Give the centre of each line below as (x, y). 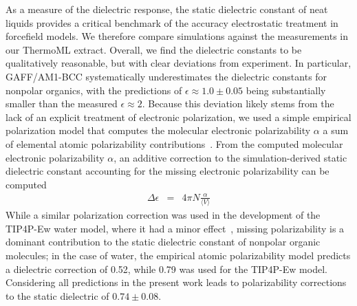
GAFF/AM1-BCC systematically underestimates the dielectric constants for (166, 76)
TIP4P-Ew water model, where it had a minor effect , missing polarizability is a (175, 228)
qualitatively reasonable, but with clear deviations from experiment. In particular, (178, 63)
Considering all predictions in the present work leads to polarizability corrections (176, 282)
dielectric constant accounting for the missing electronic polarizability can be (167, 171)
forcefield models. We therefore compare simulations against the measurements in (177, 36)
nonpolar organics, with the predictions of (94, 90)
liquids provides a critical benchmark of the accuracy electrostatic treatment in (172, 22)
